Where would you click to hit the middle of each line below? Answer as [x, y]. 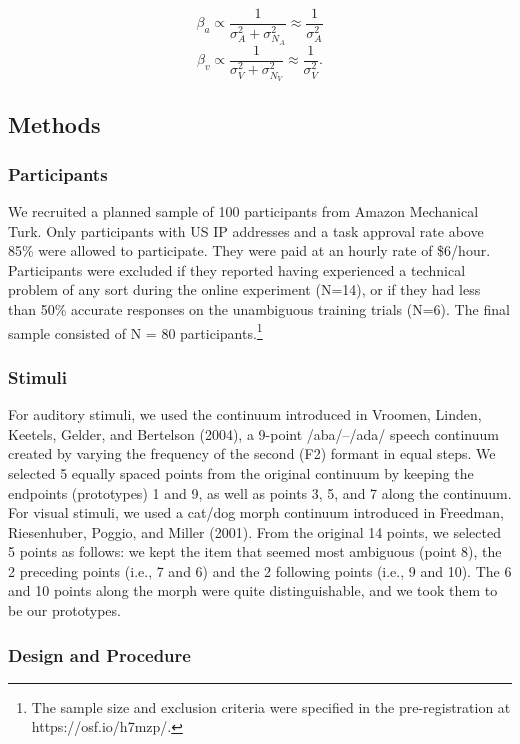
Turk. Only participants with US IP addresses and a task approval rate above [246, 230]
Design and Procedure [99, 654]
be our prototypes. [64, 610]
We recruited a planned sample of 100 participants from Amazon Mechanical [243, 211]
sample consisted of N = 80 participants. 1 [135, 331]
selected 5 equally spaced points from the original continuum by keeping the [241, 472]
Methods [54, 124]
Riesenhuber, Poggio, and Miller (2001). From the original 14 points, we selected [254, 531]
